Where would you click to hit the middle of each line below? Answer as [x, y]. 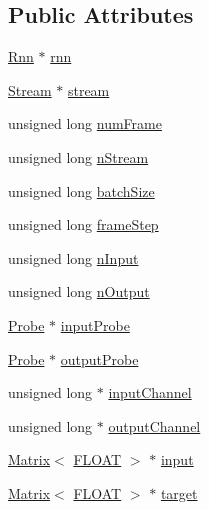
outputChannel [154, 425]
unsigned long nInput [73, 257]
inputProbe [95, 324]
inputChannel [150, 392]
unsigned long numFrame [85, 123]
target [179, 492]
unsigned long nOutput [79, 291]
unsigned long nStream [78, 156]
